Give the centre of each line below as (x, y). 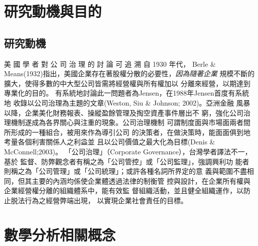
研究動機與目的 (53, 11)
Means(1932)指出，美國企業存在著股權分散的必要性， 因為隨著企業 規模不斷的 (129, 73)
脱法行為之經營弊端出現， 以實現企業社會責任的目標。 (99, 200)
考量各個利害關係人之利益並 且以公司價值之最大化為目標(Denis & (110, 142)
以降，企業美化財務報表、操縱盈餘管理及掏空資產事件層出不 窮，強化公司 (124, 112)
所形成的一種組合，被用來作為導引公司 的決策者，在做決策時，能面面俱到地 (127, 132)
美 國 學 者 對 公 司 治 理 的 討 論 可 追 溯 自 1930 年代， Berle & (110, 63)
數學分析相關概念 (60, 234)
